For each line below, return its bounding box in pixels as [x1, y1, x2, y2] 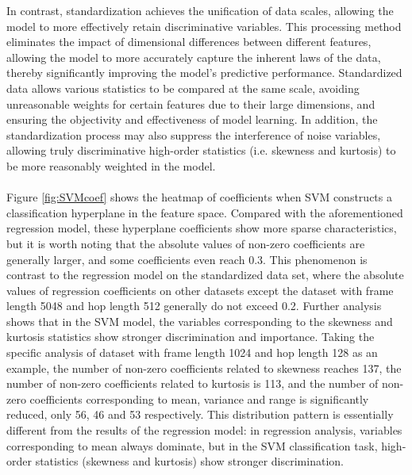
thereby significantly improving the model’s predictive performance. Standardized [6, 64, 402, 81]
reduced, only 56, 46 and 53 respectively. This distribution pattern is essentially [6, 406, 394, 423]
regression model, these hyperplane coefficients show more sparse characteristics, [6, 220, 397, 236]
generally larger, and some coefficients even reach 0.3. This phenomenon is [6, 251, 368, 267]
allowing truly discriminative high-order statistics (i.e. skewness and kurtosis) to [6, 142, 396, 159]
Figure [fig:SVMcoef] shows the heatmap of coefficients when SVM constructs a [6, 189, 392, 205]
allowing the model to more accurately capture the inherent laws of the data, [6, 48, 381, 65]
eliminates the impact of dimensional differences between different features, [6, 33, 372, 50]
